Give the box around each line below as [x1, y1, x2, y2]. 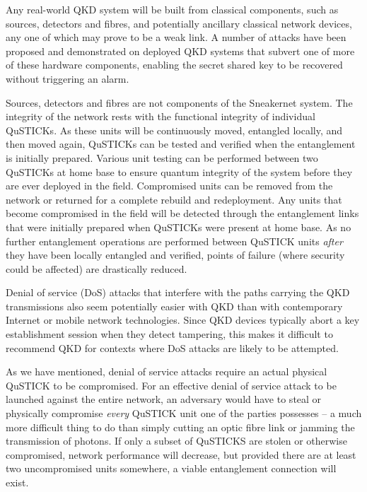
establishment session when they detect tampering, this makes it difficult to [6, 327, 333, 341]
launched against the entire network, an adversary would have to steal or [6, 392, 322, 406]
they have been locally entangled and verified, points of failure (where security [6, 247, 345, 262]
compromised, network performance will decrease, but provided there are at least [6, 447, 356, 462]
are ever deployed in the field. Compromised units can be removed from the [6, 178, 333, 193]
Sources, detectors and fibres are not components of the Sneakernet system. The [6, 95, 353, 110]
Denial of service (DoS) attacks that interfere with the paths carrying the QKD [6, 285, 350, 300]
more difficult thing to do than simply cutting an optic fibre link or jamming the [6, 419, 355, 434]
